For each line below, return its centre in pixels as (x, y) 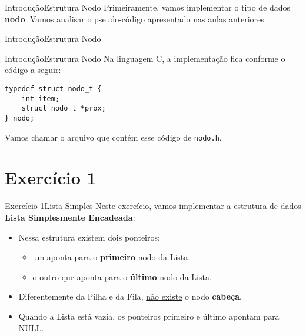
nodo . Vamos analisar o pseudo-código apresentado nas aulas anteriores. (136, 19)
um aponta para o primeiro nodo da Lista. (112, 257)
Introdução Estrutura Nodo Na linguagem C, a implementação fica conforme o (145, 58)
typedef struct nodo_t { (53, 89)
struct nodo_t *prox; (64, 109)
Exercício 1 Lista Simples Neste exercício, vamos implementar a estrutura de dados (153, 206)
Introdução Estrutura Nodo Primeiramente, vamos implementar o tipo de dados (148, 7)
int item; (41, 99)
